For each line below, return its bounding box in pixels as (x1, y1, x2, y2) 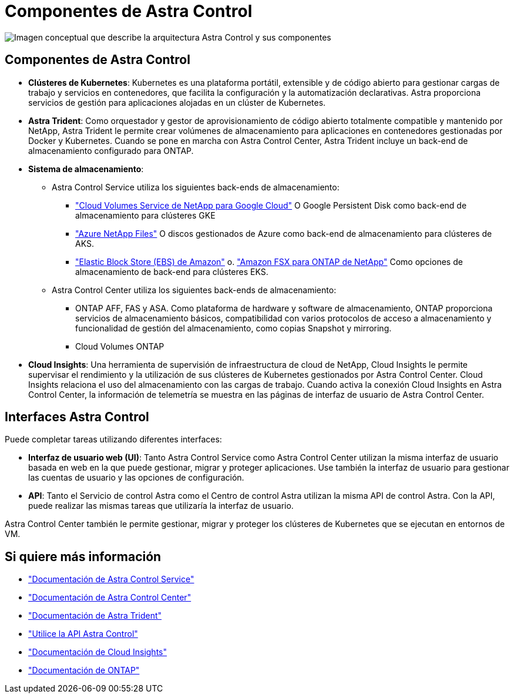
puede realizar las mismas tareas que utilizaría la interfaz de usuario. (28, 501, 294, 511)
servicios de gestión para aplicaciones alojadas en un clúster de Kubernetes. (28, 97, 326, 108)
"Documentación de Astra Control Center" (28, 592, 192, 603)
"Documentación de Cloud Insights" (28, 647, 167, 657)
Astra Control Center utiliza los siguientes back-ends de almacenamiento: (52, 284, 337, 295)
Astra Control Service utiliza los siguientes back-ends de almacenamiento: (52, 182, 340, 192)
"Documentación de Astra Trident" (28, 610, 162, 621)
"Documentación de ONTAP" (28, 665, 140, 676)
